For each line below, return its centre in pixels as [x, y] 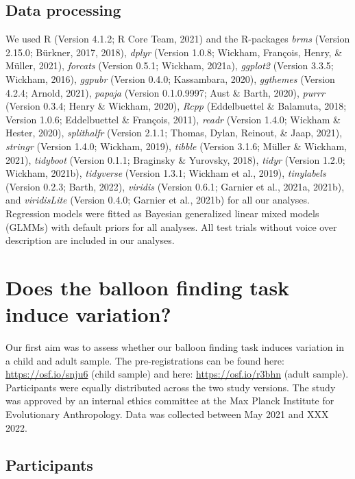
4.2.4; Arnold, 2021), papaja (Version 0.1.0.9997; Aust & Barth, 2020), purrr [165, 92]
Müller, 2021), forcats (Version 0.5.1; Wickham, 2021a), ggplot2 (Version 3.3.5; [170, 65]
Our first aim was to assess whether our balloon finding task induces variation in [175, 347]
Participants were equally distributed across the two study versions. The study [171, 387]
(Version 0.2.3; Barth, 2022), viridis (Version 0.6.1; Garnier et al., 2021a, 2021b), [175, 186]
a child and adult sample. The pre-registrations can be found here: [145, 360]
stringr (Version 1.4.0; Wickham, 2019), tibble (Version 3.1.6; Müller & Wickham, [176, 146]
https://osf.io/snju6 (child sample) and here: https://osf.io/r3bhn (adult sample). [177, 374]
